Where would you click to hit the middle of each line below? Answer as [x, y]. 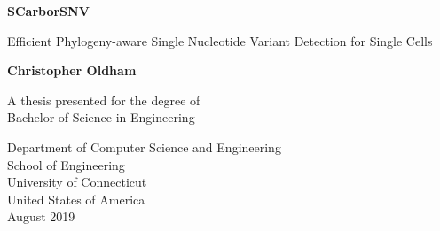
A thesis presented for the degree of [104, 100]
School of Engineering [66, 164]
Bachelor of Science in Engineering [101, 117]
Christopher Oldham [72, 70]
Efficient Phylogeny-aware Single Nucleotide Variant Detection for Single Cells [220, 40]
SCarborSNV [48, 11]
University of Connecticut [77, 182]
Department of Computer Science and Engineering [144, 146]
